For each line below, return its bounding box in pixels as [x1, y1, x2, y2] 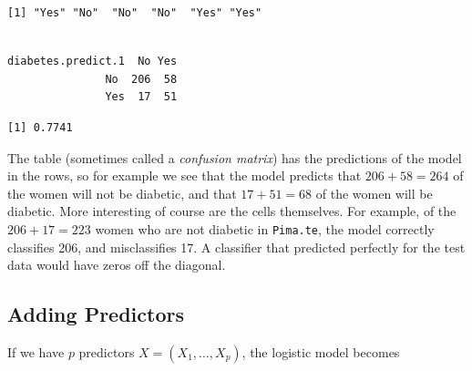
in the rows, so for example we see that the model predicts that [7, 166, 362, 185]
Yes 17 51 [105, 90, 178, 104]
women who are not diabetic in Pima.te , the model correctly [95, 219, 435, 238]
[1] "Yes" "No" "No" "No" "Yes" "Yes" [7, 6, 262, 19]
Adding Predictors [7, 300, 184, 328]
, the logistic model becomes [241, 342, 400, 361]
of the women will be [315, 183, 433, 202]
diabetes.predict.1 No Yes [7, 55, 178, 68]
